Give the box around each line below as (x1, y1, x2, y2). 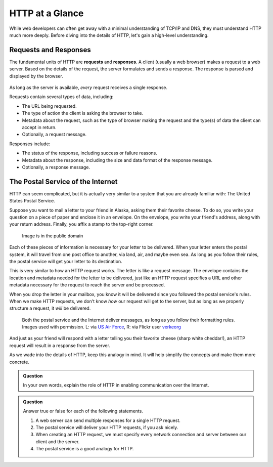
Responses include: (9, 141, 51, 147)
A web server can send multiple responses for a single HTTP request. (35, 417, 180, 423)
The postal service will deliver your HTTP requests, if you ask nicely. (35, 424, 178, 430)
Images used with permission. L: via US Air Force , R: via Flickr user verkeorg (22, 324, 181, 330)
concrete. (9, 359, 30, 365)
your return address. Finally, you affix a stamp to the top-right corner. (9, 221, 154, 227)
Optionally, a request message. (22, 132, 87, 138)
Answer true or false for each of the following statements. (23, 408, 144, 414)
